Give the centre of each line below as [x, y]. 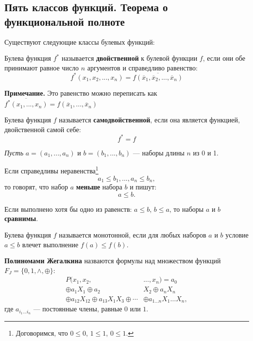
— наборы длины [159, 152]
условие [237, 234]
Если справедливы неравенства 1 [51, 170]
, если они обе [224, 58]
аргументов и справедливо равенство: [142, 67]
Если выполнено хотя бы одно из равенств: [68, 209]
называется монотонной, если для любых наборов [133, 234]
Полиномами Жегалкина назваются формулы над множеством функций [113, 261]
